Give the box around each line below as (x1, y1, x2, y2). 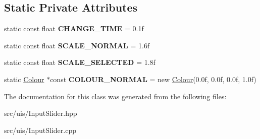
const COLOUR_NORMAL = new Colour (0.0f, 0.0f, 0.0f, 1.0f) (50, 74, 256, 84)
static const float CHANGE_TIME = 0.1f (4, 23, 144, 34)
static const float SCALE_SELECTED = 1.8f (4, 57, 155, 67)
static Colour (4, 74, 44, 84)
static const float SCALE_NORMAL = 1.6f (4, 40, 150, 50)
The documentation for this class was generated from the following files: (4, 91, 227, 101)
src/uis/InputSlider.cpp (4, 124, 76, 135)
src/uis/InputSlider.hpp (4, 108, 77, 118)
